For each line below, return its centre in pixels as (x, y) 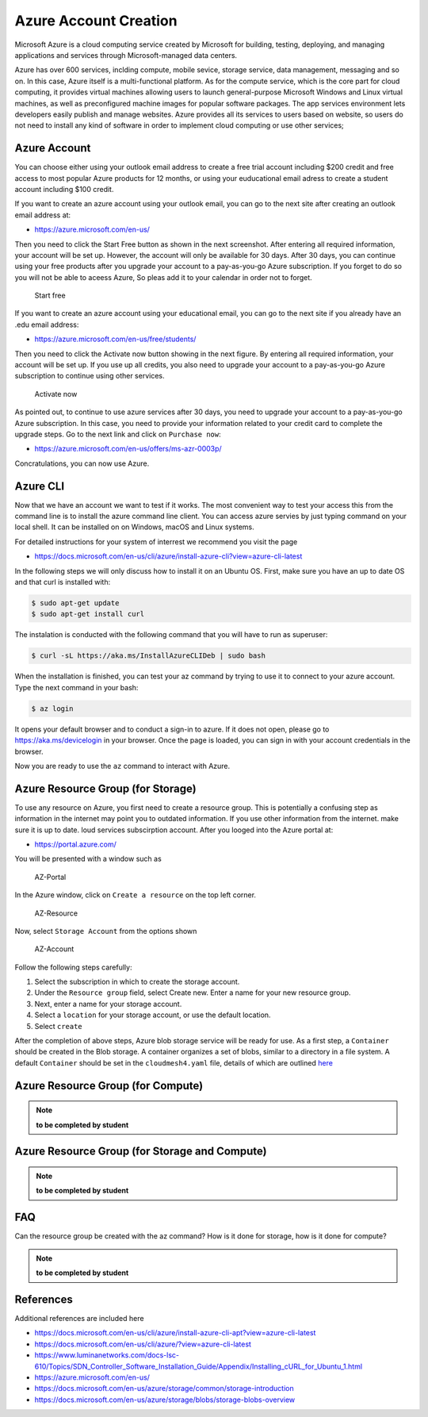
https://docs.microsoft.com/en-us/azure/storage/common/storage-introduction (164, 1388)
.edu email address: (47, 324)
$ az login (52, 708)
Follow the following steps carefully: (73, 967)
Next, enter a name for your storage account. (108, 1004)
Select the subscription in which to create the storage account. (137, 982)
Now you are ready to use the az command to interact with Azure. (122, 766)
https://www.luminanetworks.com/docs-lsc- (107, 1355)
